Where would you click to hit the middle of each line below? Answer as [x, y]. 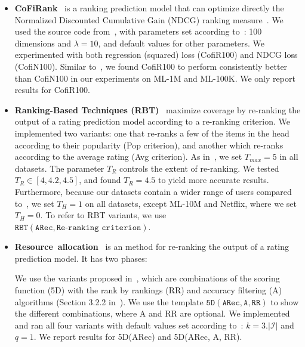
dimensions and [43, 43]
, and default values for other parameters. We [181, 43]
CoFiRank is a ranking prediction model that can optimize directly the [149, 8]
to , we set [34, 203]
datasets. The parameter [59, 168]
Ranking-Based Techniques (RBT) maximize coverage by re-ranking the [158, 109]
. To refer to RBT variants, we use [103, 215]
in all [289, 157]
